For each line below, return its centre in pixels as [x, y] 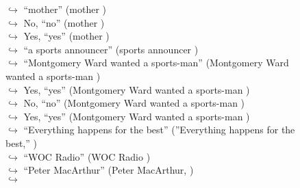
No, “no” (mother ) [64, 22]
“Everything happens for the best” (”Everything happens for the [159, 130]
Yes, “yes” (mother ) [66, 36]
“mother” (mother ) [65, 9]
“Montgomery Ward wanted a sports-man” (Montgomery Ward [156, 63]
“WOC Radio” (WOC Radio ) [87, 156]
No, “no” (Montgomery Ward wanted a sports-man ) [134, 103]
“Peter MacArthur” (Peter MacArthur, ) [109, 170]
